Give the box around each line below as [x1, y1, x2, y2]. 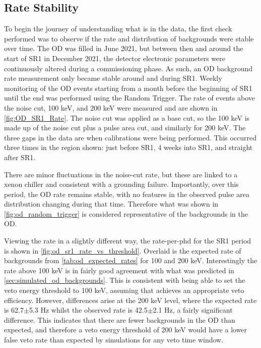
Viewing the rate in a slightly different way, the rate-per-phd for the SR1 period [4, 235, 251, 246]
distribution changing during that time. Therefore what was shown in [4, 198, 219, 209]
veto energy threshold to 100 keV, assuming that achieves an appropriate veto [4, 285, 244, 295]
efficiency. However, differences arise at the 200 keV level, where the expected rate [4, 294, 257, 305]
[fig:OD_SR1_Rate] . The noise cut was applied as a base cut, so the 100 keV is [4, 112, 250, 123]
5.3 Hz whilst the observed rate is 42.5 [29, 305, 148, 315]
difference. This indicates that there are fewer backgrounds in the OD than [4, 314, 235, 325]
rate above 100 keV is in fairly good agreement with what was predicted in [4, 265, 234, 275]
